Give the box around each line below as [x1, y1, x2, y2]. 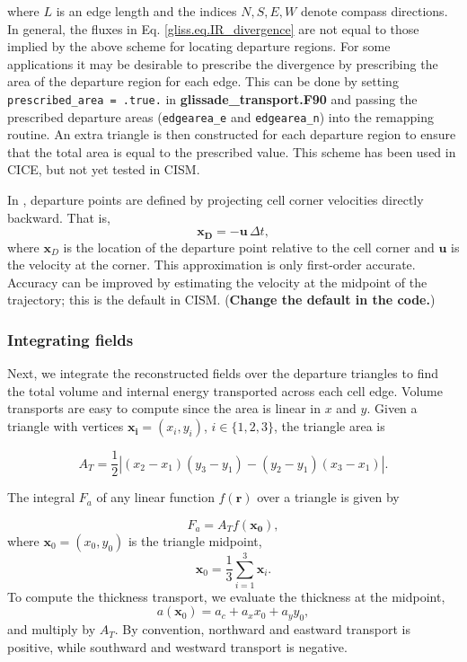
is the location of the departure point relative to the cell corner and [63, 237, 435, 256]
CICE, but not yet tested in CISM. [7, 160, 200, 179]
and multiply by [7, 620, 96, 639]
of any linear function [96, 488, 215, 507]
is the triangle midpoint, [128, 531, 262, 550]
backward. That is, [7, 207, 110, 226]
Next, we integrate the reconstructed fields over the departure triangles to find [7, 364, 438, 383]
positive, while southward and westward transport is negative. [7, 637, 348, 656]
